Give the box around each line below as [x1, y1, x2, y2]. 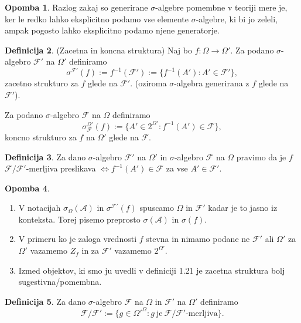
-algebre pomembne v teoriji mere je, [155, 1, 288, 13]
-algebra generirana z [174, 77, 249, 89]
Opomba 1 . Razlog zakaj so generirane [5, 1, 148, 13]
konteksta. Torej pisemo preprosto [18, 213, 141, 225]
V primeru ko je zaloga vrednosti [18, 233, 137, 245]
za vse [166, 162, 188, 174]
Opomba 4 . [5, 181, 50, 194]
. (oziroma [130, 77, 167, 89]
